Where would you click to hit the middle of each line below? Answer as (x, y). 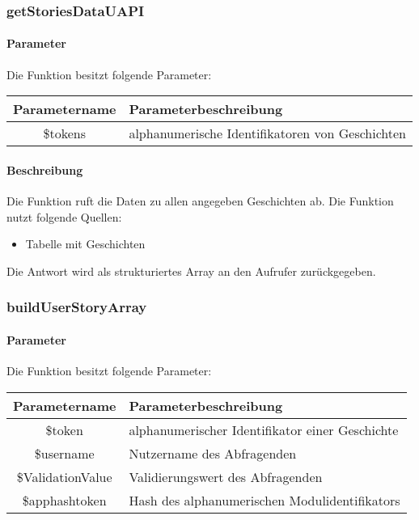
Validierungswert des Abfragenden (226, 476)
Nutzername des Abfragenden (213, 453)
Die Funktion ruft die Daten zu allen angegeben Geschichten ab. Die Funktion (200, 201)
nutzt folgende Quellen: (64, 216)
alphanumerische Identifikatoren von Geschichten (268, 133)
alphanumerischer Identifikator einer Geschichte (264, 429)
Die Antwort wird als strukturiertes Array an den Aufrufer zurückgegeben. (191, 271)
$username (64, 453)
